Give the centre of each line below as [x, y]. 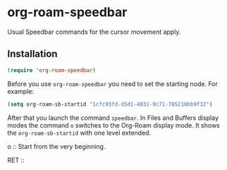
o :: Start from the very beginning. [56, 146]
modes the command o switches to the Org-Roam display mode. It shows [114, 125]
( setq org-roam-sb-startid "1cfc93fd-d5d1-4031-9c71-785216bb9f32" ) [110, 104]
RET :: [16, 160]
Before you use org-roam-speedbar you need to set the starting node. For [113, 84]
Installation [32, 54]
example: [20, 91]
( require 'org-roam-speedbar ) [52, 70]
